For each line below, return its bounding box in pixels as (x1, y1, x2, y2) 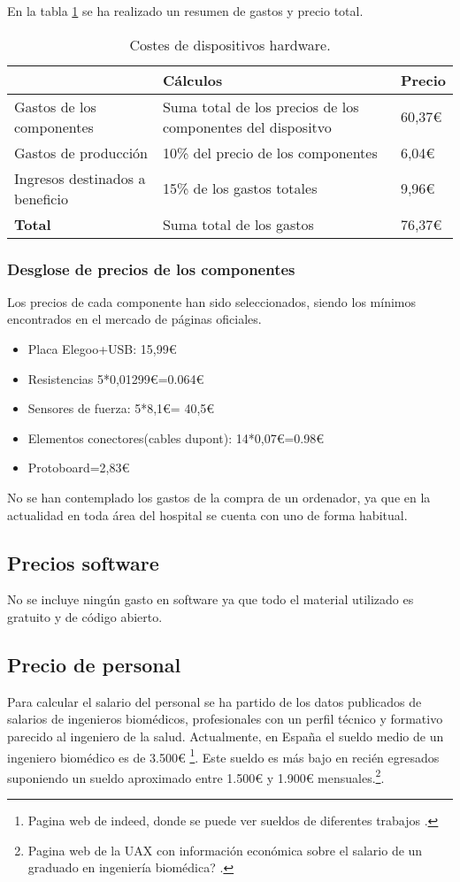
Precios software (7, 548, 159, 576)
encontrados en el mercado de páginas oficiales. (7, 310, 262, 328)
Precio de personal (7, 650, 181, 678)
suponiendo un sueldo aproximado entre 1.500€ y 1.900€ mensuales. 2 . (7, 765, 385, 786)
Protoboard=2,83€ (27, 458, 130, 477)
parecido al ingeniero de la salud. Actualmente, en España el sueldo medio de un (7, 726, 444, 745)
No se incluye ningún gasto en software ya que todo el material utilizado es (7, 590, 414, 609)
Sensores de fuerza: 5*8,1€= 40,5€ (27, 399, 215, 418)
